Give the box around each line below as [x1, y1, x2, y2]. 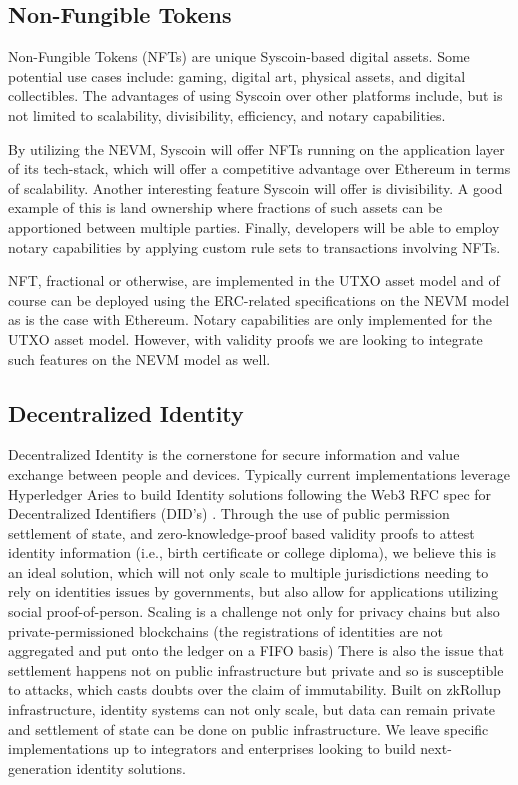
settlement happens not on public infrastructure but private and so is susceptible [8, 659, 504, 680]
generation [8, 757, 72, 778]
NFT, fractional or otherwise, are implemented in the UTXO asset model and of [8, 270, 500, 291]
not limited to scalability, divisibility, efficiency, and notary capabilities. [8, 104, 446, 125]
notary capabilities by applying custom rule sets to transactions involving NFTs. [8, 236, 501, 257]
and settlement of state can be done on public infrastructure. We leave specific [8, 718, 489, 739]
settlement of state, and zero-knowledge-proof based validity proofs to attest [8, 522, 475, 543]
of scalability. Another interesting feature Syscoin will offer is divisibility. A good [8, 177, 503, 198]
